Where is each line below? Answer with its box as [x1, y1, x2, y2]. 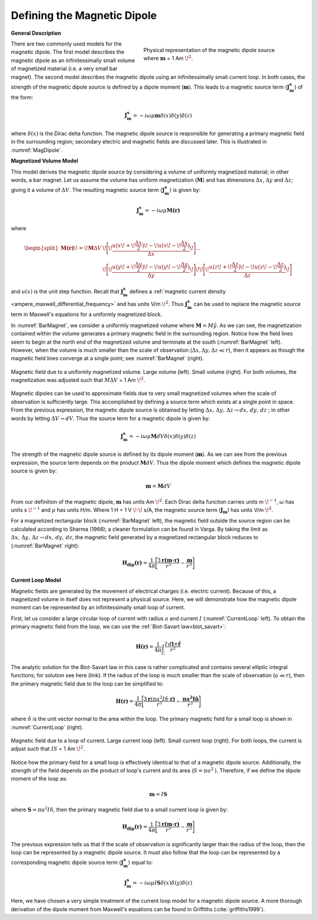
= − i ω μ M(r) [144, 207, 181, 214]
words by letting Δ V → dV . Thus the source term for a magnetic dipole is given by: [11, 415, 210, 422]
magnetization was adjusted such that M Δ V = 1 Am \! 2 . [11, 376, 145, 384]
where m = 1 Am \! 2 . [143, 54, 194, 62]
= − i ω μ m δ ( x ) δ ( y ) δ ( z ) [132, 112, 193, 119]
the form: [11, 94, 34, 101]
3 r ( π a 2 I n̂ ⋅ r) [143, 694, 175, 702]
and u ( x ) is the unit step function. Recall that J [11, 288, 124, 295]
